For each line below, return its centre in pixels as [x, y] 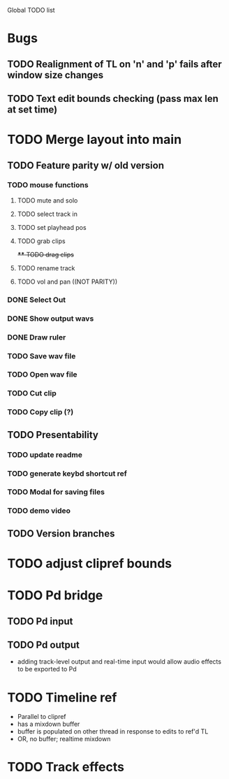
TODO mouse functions [48, 185]
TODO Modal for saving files [56, 492]
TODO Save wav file [42, 356]
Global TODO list [31, 10]
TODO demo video [39, 511]
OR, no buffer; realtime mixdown [64, 739]
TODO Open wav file [43, 374]
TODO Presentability [53, 435]
